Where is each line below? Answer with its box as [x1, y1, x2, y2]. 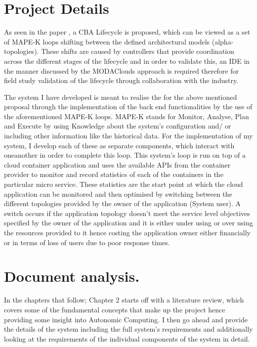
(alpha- [212, 36, 234, 46]
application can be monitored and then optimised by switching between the [4, 188, 232, 199]
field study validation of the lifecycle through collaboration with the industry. [4, 75, 239, 86]
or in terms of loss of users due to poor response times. [4, 237, 170, 247]
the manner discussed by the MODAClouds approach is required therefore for [4, 65, 239, 76]
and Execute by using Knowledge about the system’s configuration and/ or [4, 121, 231, 131]
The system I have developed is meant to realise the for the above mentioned [4, 91, 237, 102]
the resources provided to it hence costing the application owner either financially [4, 227, 251, 237]
